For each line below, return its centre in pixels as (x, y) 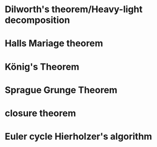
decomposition (37, 20)
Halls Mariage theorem (54, 43)
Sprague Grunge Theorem (61, 90)
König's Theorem (42, 67)
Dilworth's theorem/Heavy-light (74, 9)
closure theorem (40, 113)
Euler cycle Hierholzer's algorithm (78, 137)
